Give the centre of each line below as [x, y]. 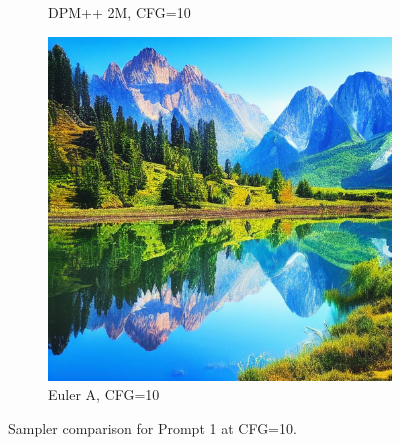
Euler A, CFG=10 [104, 394]
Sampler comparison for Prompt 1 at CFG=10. [152, 427]
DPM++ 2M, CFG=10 [119, 12]
